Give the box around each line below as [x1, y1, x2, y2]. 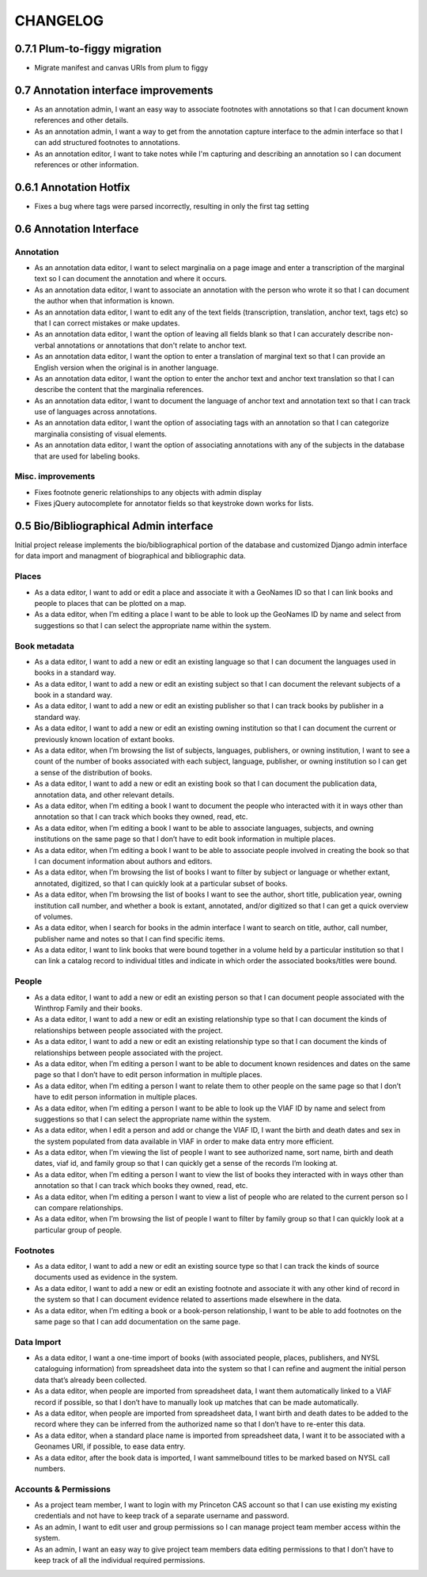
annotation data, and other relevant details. [34, 790, 175, 799]
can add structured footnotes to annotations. [34, 138, 181, 147]
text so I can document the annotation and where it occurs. [34, 274, 227, 284]
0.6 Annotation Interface [14, 222, 139, 235]
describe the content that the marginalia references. [34, 385, 204, 394]
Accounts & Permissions [14, 1484, 111, 1495]
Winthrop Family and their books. [34, 1003, 142, 1013]
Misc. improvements [14, 471, 96, 482]
